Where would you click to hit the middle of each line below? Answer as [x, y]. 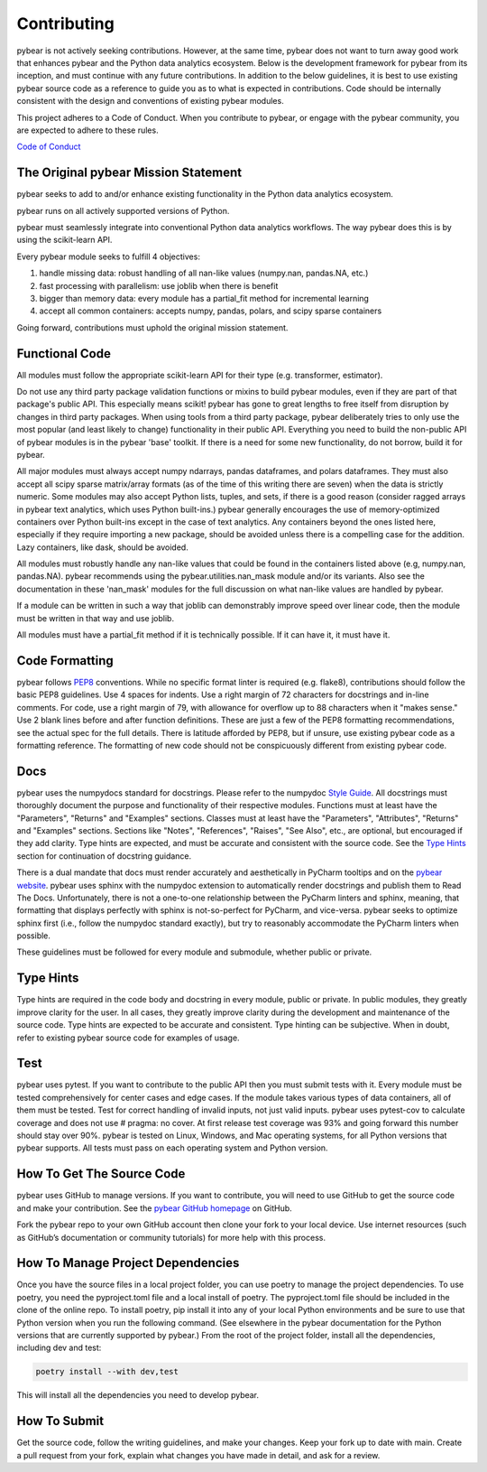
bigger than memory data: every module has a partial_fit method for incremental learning [204, 298]
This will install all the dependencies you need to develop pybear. [138, 1395]
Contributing [65, 23]
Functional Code [64, 354]
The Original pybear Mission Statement [129, 173]
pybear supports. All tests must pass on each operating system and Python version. [172, 1148]
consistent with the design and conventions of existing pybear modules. [150, 101]
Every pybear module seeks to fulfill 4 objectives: [108, 256]
